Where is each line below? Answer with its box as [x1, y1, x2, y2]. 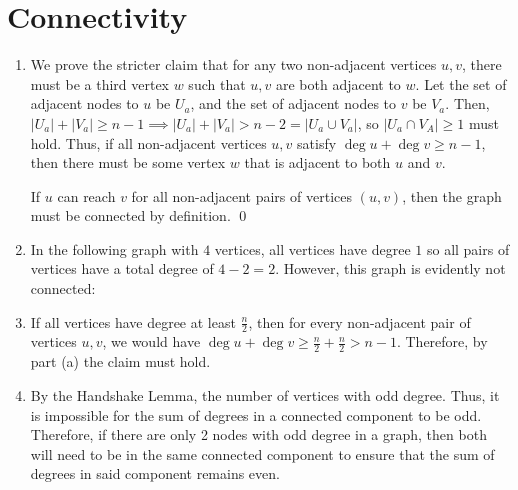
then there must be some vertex [30, 152, 226, 173]
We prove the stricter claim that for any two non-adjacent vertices [30, 54, 437, 75]
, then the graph [402, 185, 502, 206]
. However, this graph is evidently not [275, 258, 506, 279]
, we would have [102, 331, 201, 352]
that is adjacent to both [244, 152, 391, 173]
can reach [57, 185, 116, 206]
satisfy [297, 132, 337, 153]
